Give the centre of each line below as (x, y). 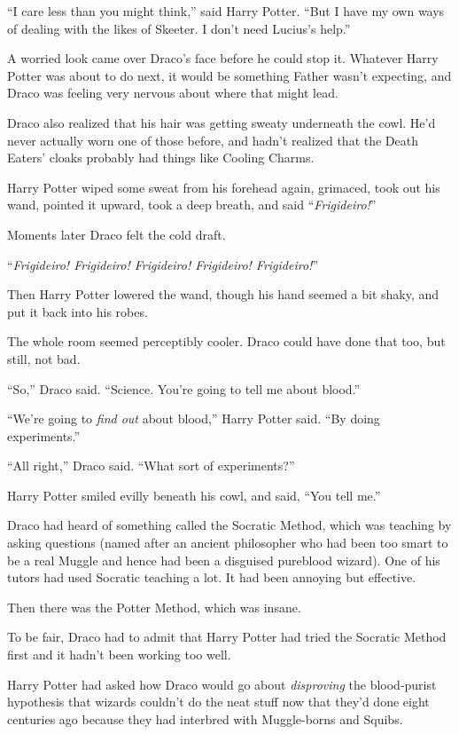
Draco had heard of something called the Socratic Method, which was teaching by (229, 525)
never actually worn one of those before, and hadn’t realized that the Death (213, 140)
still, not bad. (44, 358)
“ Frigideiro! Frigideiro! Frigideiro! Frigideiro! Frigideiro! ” (163, 264)
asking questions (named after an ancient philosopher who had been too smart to (228, 543)
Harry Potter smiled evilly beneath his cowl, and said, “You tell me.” (194, 495)
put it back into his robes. (78, 311)
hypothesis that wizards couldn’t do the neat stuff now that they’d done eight (218, 702)
